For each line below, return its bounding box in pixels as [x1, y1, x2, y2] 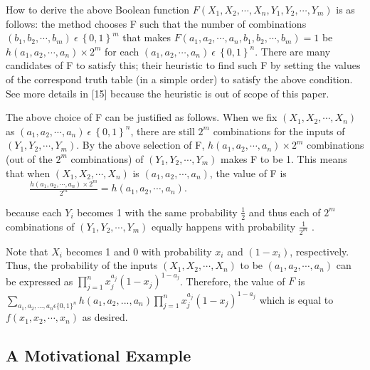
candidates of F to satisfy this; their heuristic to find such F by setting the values [6, 58, 361, 73]
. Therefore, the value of [180, 273, 285, 288]
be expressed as [6, 273, 73, 288]
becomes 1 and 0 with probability [65, 243, 212, 258]
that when [6, 165, 51, 180]
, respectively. [290, 243, 349, 258]
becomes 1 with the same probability [77, 204, 238, 219]
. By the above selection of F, [76, 137, 205, 152]
